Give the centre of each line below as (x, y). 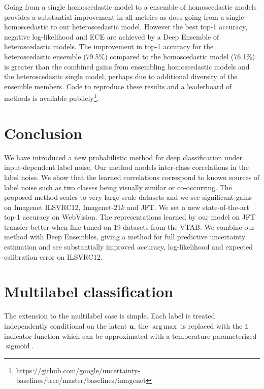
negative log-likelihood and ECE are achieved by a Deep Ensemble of (112, 36)
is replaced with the (212, 325)
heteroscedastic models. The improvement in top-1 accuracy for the (109, 46)
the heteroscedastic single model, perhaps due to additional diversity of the (121, 76)
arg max (164, 326)
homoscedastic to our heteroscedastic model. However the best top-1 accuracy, (126, 27)
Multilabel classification (89, 291)
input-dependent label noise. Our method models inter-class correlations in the (127, 167)
